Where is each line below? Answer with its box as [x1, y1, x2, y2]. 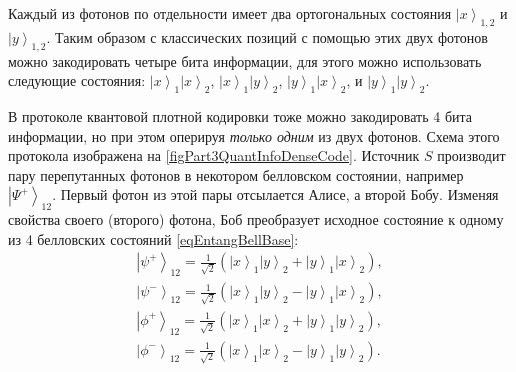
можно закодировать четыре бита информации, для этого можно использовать [8, 50, 482, 71]
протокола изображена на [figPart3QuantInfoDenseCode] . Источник [8, 145, 420, 166]
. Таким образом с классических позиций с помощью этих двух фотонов [46, 26, 488, 47]
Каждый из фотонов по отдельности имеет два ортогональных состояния [8, 3, 452, 23]
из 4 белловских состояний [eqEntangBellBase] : [8, 228, 299, 249]
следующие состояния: [8, 70, 146, 91]
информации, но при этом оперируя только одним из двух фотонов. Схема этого [8, 125, 500, 146]
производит [437, 145, 506, 166]
